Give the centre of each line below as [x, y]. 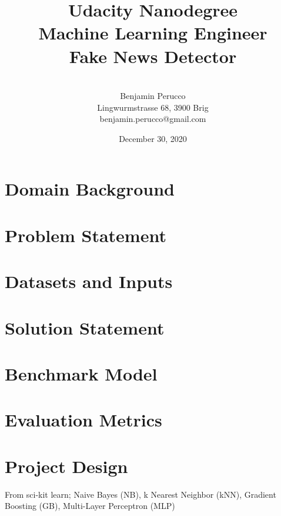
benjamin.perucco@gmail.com [153, 119]
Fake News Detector [153, 56]
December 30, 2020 [153, 138]
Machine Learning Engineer [153, 33]
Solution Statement [85, 327]
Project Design [66, 466]
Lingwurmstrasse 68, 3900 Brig [153, 107]
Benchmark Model [81, 373]
